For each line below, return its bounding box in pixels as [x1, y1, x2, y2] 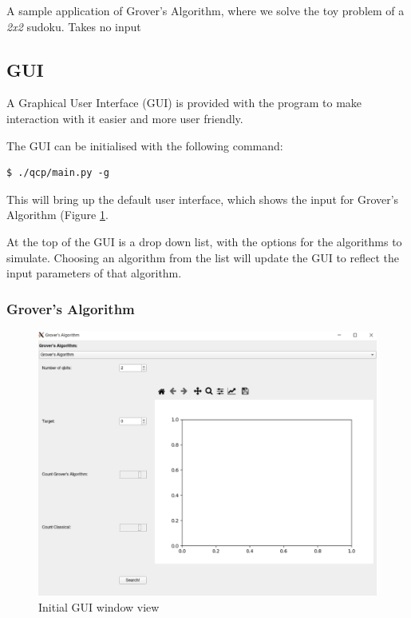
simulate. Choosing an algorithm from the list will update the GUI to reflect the [6, 249, 400, 265]
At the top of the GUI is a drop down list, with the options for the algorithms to [6, 233, 402, 249]
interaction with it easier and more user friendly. [6, 110, 243, 126]
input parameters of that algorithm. [6, 265, 182, 281]
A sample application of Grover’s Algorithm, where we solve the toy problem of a [6, 2, 405, 18]
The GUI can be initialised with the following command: [6, 137, 283, 154]
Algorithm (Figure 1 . [6, 206, 109, 223]
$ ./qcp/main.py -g [6, 167, 109, 179]
